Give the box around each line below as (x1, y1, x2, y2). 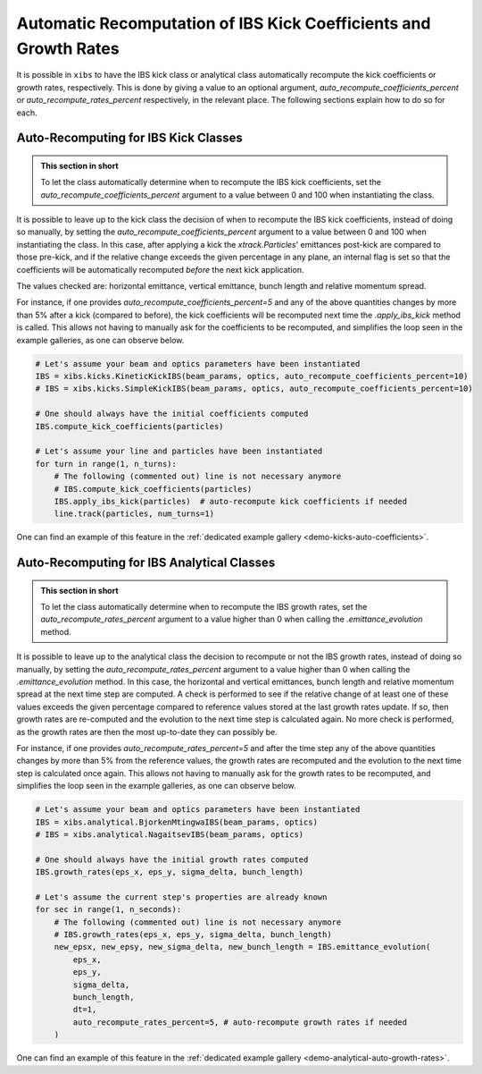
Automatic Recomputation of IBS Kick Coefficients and (16, 13, 431, 33)
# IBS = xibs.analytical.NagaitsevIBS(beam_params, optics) (35, 829, 304, 840)
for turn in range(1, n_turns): (35, 459, 178, 469)
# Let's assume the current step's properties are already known (35, 892, 328, 902)
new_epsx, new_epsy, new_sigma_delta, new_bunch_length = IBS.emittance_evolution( (54, 942, 431, 952)
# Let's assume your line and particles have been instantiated (35, 446, 323, 456)
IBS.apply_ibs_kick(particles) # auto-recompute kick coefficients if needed (54, 496, 408, 506)
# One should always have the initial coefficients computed (35, 409, 309, 419)
